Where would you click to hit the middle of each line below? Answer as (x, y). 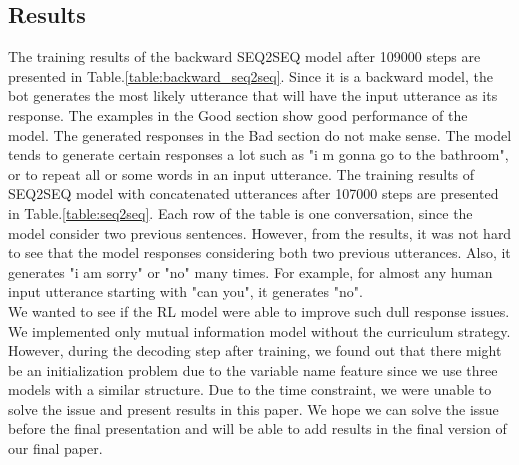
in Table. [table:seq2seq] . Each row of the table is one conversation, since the (240, 212)
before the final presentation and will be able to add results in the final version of (257, 428)
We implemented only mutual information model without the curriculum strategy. (259, 330)
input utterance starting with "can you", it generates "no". (185, 291)
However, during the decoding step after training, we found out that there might (255, 350)
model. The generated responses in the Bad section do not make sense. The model (260, 134)
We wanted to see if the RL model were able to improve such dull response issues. (259, 310)
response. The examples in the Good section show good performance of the (238, 114)
